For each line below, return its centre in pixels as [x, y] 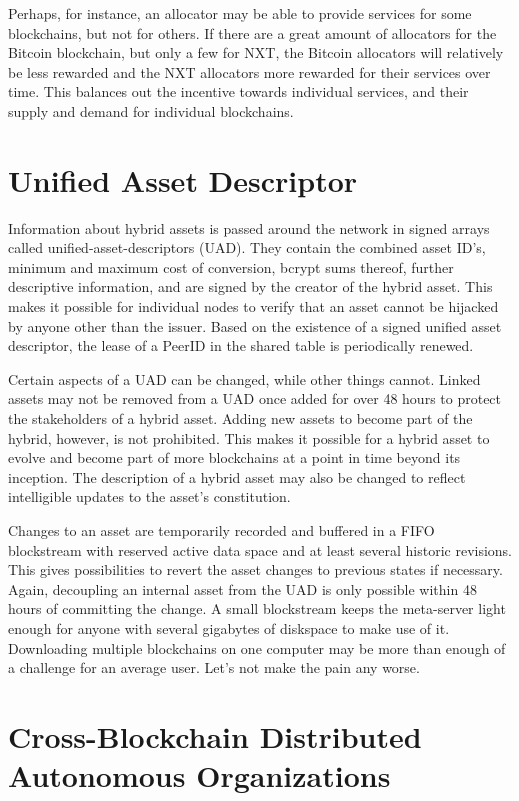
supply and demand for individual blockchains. [151, 110]
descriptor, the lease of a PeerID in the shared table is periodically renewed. [241, 345]
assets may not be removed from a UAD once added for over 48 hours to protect [255, 398]
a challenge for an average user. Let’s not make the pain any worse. [214, 667]
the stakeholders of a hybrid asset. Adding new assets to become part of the [240, 418]
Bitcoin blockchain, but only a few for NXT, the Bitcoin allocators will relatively [256, 52]
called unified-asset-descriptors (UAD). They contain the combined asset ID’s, [247, 247]
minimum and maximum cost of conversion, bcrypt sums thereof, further [231, 266]
